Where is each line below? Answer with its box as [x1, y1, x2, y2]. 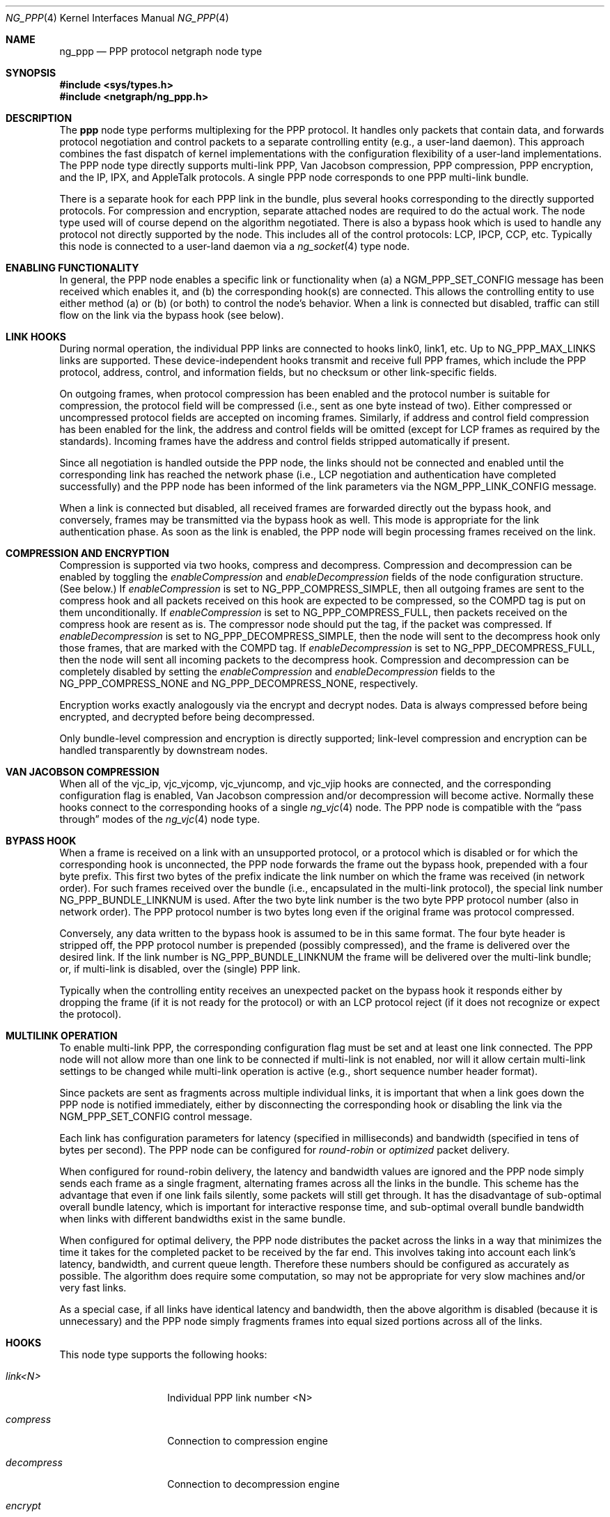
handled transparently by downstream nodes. [59, 744, 268, 756]
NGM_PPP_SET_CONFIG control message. [59, 1110, 253, 1122]
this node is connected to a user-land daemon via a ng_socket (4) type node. [59, 240, 410, 252]
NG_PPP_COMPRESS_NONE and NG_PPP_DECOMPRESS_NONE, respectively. [59, 677, 419, 689]
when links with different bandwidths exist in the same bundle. [59, 1213, 346, 1225]
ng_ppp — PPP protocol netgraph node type [59, 45, 263, 57]
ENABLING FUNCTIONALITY [6, 262, 139, 274]
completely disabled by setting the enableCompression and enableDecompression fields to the [59, 666, 495, 677]
